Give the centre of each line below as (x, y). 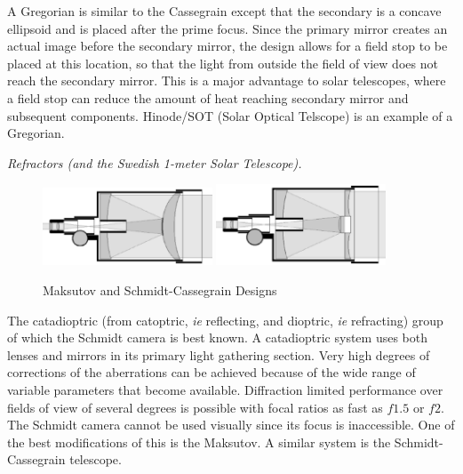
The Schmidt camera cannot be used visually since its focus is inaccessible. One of (231, 425)
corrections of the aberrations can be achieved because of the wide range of (212, 372)
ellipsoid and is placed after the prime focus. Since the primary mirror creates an (228, 28)
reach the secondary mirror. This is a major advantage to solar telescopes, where (227, 80)
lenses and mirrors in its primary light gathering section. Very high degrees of (219, 354)
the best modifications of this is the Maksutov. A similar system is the (199, 442)
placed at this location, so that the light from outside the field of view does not (223, 63)
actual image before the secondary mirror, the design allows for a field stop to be (228, 46)
